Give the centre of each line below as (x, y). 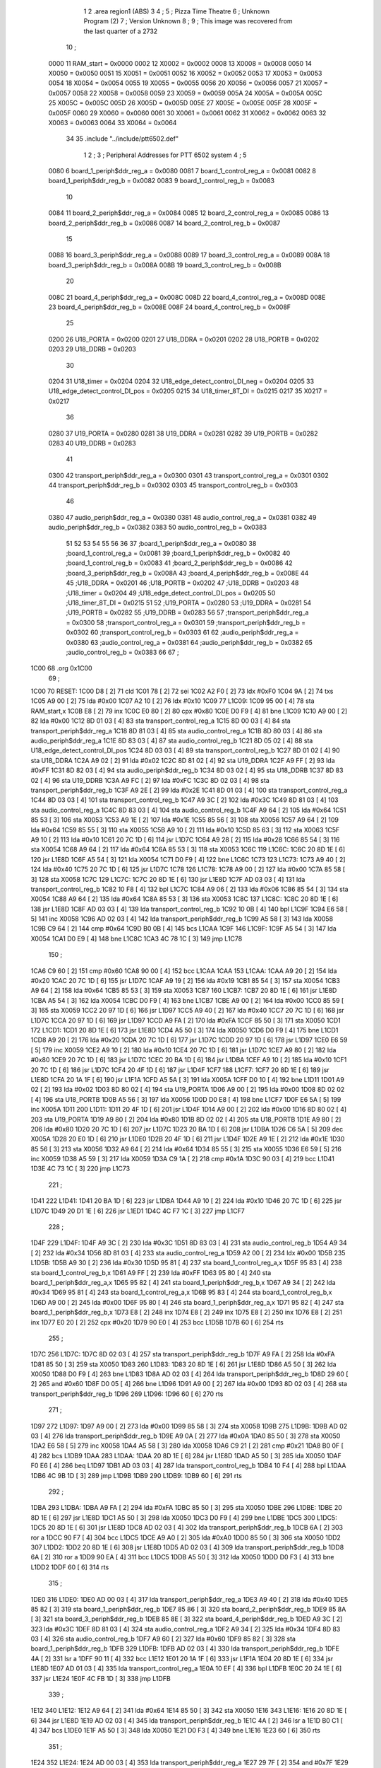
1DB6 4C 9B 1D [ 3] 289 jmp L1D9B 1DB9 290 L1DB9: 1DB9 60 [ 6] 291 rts (137, 1475)
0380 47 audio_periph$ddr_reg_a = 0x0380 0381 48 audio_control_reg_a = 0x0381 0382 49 (182, 517)
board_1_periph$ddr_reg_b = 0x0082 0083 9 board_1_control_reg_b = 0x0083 (162, 181)
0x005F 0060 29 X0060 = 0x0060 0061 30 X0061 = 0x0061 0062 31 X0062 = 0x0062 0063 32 (187, 112)
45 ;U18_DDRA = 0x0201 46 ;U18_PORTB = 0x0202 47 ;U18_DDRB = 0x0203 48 (182, 583)
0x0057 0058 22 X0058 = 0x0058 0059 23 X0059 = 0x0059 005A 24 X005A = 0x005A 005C (185, 93)
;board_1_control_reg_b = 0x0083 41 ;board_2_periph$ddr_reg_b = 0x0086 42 (179, 563)
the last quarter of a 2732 (121, 31)
